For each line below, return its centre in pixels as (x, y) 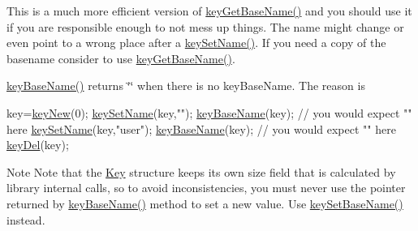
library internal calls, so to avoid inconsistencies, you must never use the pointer (206, 188)
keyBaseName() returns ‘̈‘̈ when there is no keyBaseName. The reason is (186, 86)
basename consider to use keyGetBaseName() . (121, 58)
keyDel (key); (38, 145)
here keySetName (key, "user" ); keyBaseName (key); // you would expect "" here (201, 128)
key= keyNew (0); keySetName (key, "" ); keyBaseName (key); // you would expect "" (209, 112)
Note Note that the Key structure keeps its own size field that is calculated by (201, 171)
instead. (26, 219)
